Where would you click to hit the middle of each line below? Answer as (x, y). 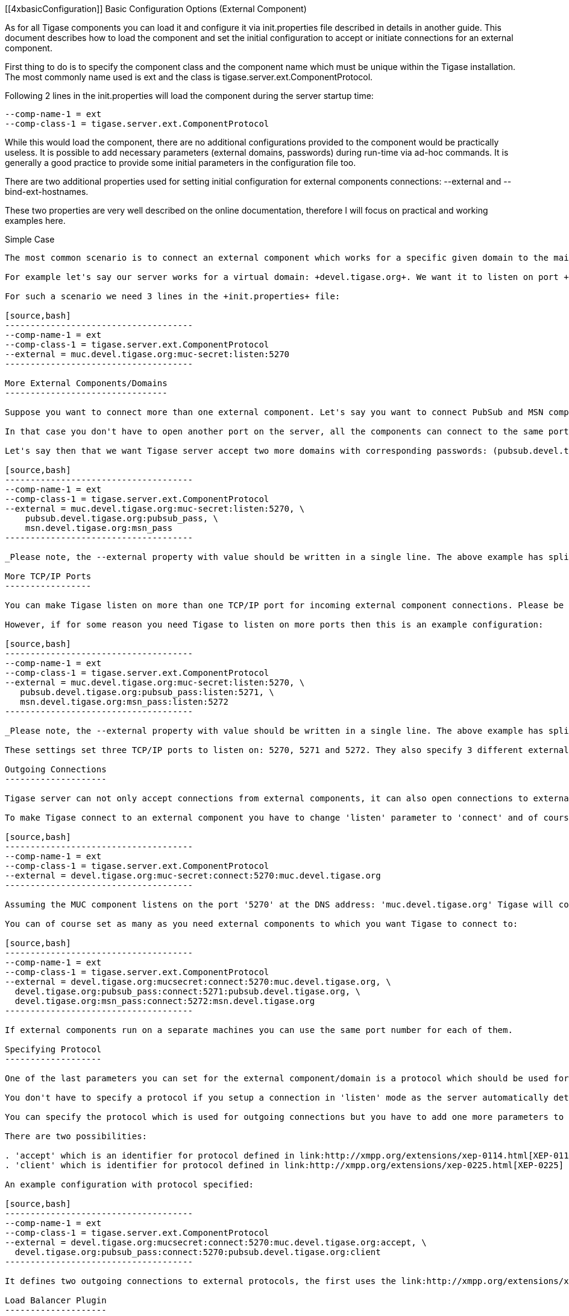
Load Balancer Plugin (56, 1300)
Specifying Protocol (53, 1049)
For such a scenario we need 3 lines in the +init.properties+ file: (173, 296)
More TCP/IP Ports (48, 576)
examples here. (35, 221)
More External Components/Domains (86, 383)
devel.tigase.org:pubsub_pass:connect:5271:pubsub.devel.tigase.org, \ (188, 991)
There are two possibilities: (76, 1136)
